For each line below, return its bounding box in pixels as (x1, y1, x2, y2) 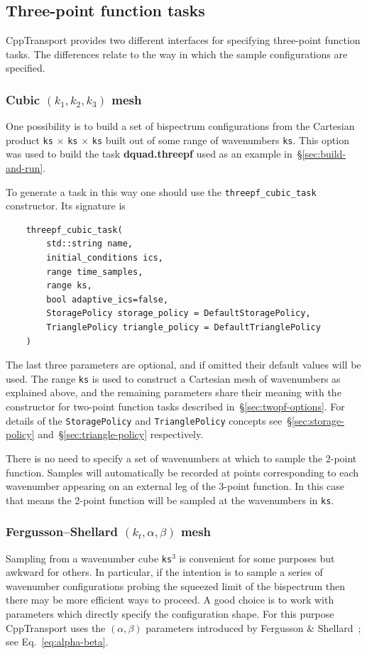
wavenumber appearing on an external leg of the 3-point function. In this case (6, 479, 345, 494)
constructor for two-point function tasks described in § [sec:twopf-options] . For (6, 399, 345, 414)
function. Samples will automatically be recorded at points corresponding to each (6, 464, 359, 479)
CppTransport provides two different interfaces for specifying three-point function (6, 33, 361, 48)
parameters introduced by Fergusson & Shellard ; (146, 620, 361, 635)
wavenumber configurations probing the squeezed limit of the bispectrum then (6, 578, 345, 593)
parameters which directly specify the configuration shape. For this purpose (6, 606, 334, 621)
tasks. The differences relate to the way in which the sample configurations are (6, 46, 348, 61)
